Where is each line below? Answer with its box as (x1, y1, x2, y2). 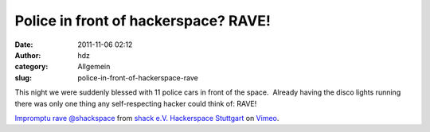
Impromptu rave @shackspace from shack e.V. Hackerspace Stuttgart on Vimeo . (14, 113, 279, 122)
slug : (14, 72, 32, 83)
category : (14, 62, 49, 72)
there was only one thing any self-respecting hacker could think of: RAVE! (14, 99, 257, 108)
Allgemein (77, 62, 111, 72)
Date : (14, 40, 33, 49)
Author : (14, 50, 41, 60)
